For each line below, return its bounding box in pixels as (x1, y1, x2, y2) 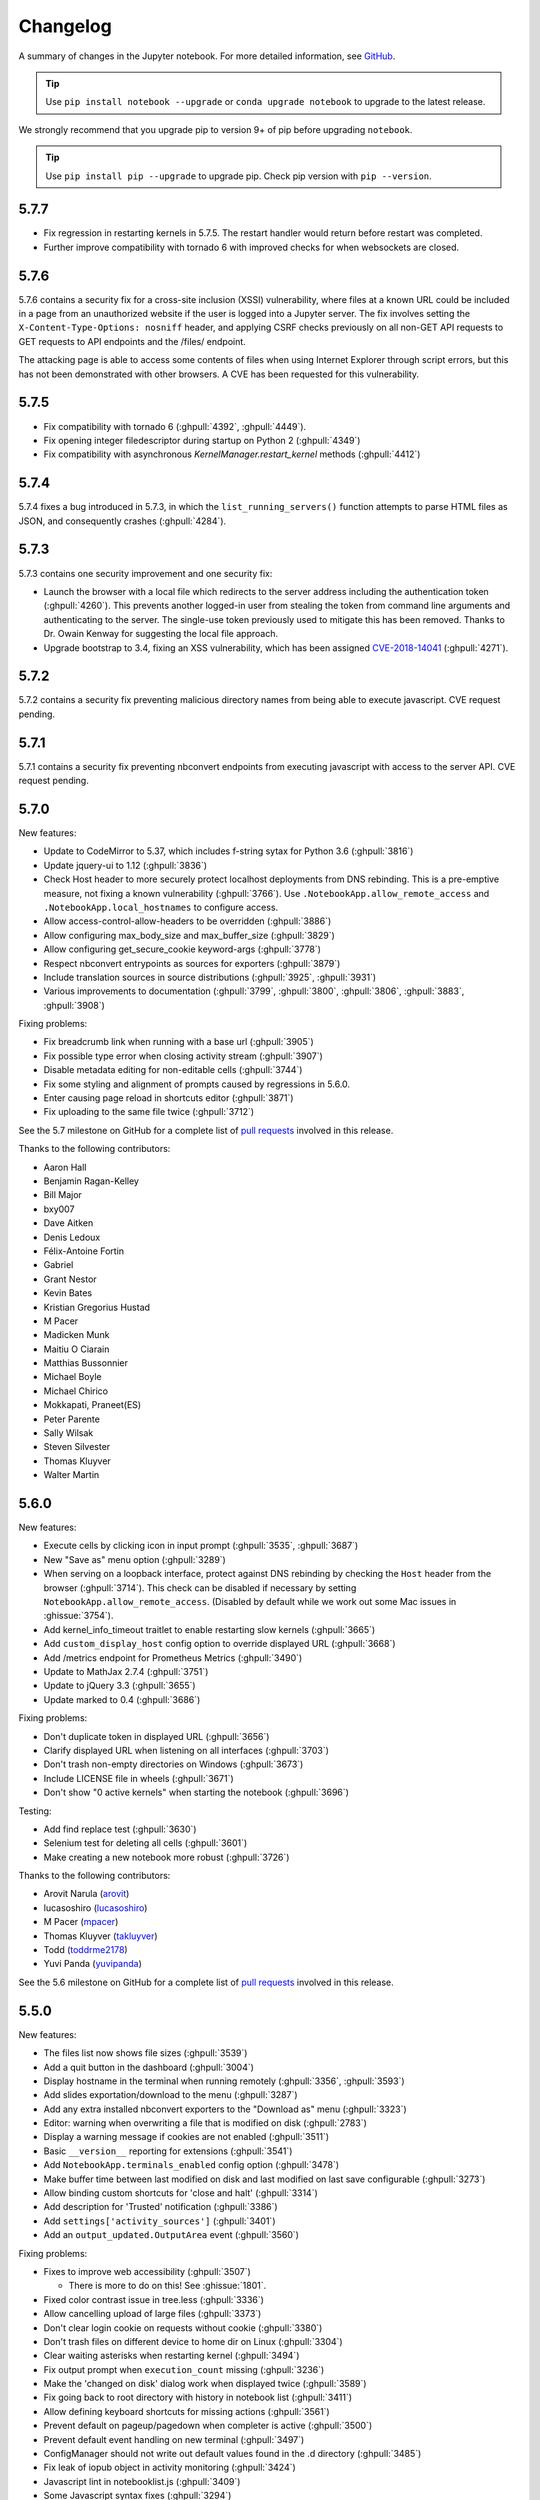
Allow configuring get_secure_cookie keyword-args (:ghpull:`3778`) (43, 943, 322, 955)
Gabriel (43, 1259, 74, 1271)
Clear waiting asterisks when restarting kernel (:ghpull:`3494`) (43, 2350, 300, 2362)
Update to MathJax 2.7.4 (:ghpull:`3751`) (43, 1666, 209, 1677)
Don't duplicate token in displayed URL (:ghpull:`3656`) (43, 1730, 270, 1742)
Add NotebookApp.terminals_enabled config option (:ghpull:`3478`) (43, 2159, 340, 2171)
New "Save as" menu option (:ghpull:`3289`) (43, 1553, 227, 1565)
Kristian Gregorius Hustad (43, 1301, 150, 1313)
